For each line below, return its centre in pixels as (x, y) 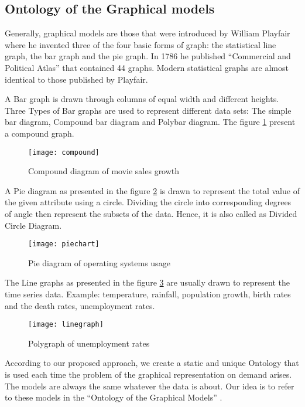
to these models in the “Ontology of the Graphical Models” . (114, 397)
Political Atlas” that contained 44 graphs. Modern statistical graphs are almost (147, 67)
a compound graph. (40, 133)
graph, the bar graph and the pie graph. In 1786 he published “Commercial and (148, 56)
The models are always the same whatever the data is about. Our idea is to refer (150, 386)
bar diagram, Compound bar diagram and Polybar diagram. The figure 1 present (150, 122)
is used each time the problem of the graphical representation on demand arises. (148, 374)
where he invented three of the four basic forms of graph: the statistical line (140, 44)
